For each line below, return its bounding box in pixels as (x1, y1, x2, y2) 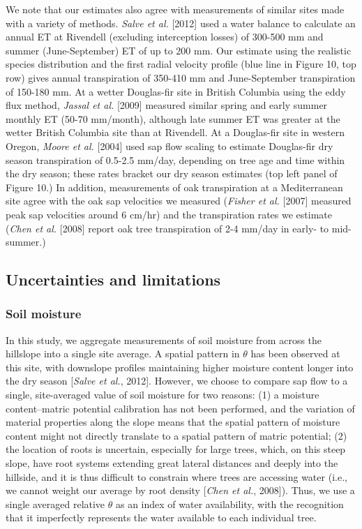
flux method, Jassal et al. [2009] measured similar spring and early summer (6, 98, 328, 112)
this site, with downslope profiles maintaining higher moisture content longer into (6, 359, 354, 374)
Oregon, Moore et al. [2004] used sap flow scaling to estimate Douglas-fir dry (6, 138, 333, 153)
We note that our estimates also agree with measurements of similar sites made (6, 2, 345, 16)
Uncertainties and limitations (6, 269, 221, 290)
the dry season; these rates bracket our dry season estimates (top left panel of (6, 166, 338, 181)
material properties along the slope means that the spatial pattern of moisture (6, 415, 340, 429)
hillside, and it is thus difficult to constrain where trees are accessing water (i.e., (6, 469, 347, 484)
